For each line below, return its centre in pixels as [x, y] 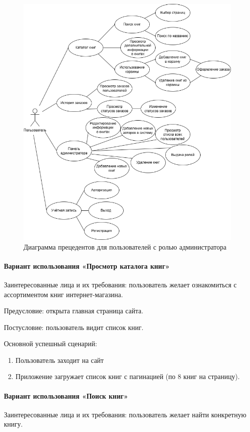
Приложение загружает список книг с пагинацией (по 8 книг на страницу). [127, 376]
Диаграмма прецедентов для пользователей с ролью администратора [125, 246]
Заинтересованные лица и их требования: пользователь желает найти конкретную [125, 414]
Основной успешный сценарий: [51, 343]
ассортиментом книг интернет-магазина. [64, 294]
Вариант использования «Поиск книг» [66, 395]
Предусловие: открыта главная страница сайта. [74, 311]
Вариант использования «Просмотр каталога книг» [87, 266]
